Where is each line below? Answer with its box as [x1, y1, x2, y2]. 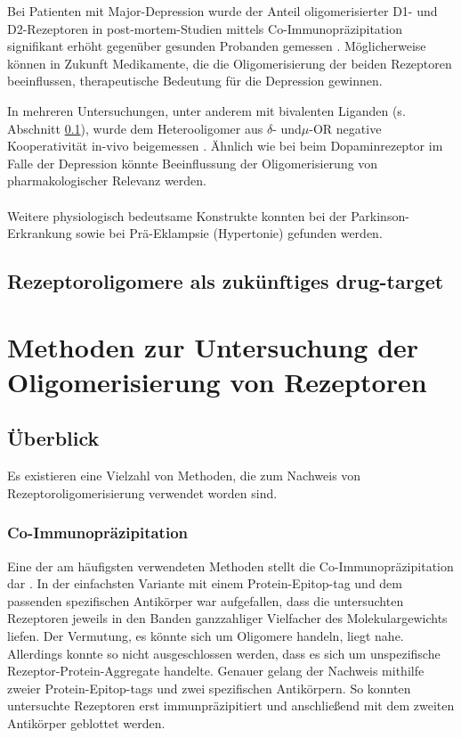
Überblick [7, 424, 100, 452]
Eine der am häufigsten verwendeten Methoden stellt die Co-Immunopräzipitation [7, 556, 454, 575]
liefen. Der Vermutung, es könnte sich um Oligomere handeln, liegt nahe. [7, 627, 404, 645]
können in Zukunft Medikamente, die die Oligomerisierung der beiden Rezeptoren [7, 53, 452, 72]
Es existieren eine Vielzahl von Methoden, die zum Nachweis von [7, 466, 361, 485]
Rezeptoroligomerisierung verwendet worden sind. [7, 483, 278, 502]
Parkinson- [351, 206, 409, 225]
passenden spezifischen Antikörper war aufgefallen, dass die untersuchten [7, 591, 404, 610]
